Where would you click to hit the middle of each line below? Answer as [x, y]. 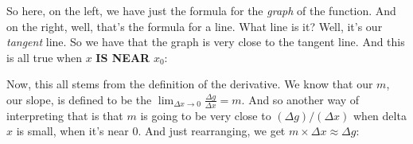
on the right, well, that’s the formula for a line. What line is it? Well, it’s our [195, 26]
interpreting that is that [65, 115]
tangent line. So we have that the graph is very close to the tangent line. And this [206, 42]
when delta [380, 115]
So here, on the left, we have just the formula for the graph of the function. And [201, 10]
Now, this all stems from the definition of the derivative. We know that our [190, 84]
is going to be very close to [206, 115]
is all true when [45, 57]
